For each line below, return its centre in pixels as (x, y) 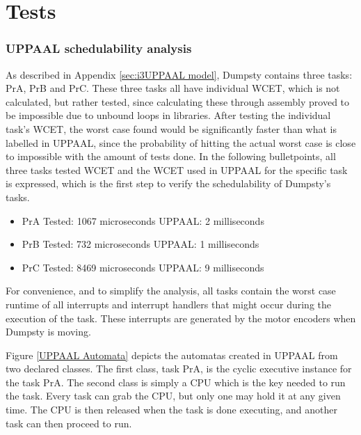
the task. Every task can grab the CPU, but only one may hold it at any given (173, 396)
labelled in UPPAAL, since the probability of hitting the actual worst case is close (181, 142)
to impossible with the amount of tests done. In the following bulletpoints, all (171, 156)
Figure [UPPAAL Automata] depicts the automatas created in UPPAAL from (172, 355)
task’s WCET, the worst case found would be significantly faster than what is (171, 128)
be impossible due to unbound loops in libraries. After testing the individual (168, 115)
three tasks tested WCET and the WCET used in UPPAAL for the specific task (177, 169)
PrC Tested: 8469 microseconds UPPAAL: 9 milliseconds (143, 267)
